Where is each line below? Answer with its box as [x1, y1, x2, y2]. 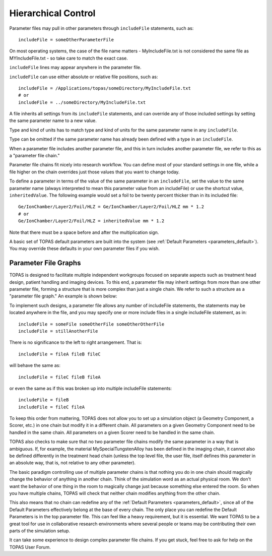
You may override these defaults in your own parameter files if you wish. [9, 245, 160, 252]
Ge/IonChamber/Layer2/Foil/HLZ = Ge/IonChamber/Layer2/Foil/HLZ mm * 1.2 [18, 204, 205, 210]
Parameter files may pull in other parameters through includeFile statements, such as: [9, 25, 194, 31]
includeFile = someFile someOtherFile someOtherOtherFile [18, 321, 165, 327]
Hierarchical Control [9, 8, 96, 19]
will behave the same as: [9, 362, 60, 368]
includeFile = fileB [18, 397, 69, 403]
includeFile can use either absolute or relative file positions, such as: [9, 74, 158, 80]
